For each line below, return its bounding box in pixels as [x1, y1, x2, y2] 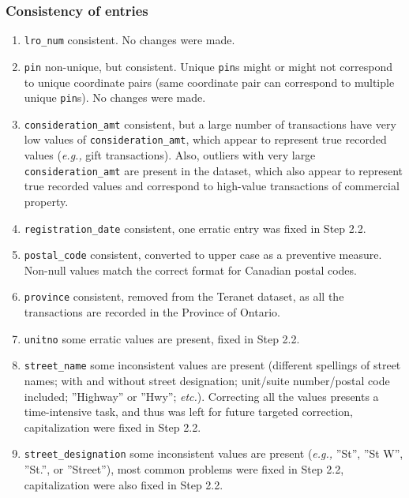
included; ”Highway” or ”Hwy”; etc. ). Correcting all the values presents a [24, 388, 379, 404]
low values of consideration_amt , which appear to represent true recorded [24, 131, 387, 148]
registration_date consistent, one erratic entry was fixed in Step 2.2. [24, 219, 366, 236]
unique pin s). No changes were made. [24, 89, 206, 106]
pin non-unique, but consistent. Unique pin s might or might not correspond [24, 58, 392, 74]
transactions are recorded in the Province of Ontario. [24, 304, 280, 320]
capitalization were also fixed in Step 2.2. [24, 476, 223, 492]
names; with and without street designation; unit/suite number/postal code [24, 373, 390, 388]
